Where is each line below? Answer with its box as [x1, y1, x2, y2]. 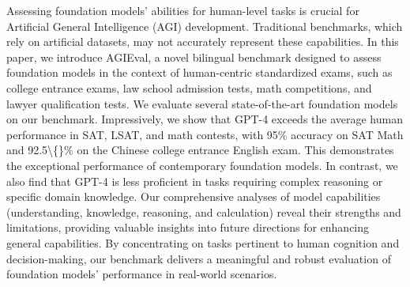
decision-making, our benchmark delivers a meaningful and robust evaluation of [6, 250, 391, 266]
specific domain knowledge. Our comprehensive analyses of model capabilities [6, 188, 381, 205]
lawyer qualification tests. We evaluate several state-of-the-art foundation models [6, 95, 398, 111]
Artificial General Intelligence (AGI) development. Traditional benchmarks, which [6, 17, 403, 34]
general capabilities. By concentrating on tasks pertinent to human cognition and [6, 234, 400, 251]
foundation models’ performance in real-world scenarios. [6, 266, 277, 282]
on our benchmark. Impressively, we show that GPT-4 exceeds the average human [6, 111, 403, 127]
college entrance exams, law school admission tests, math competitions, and [6, 79, 372, 96]
